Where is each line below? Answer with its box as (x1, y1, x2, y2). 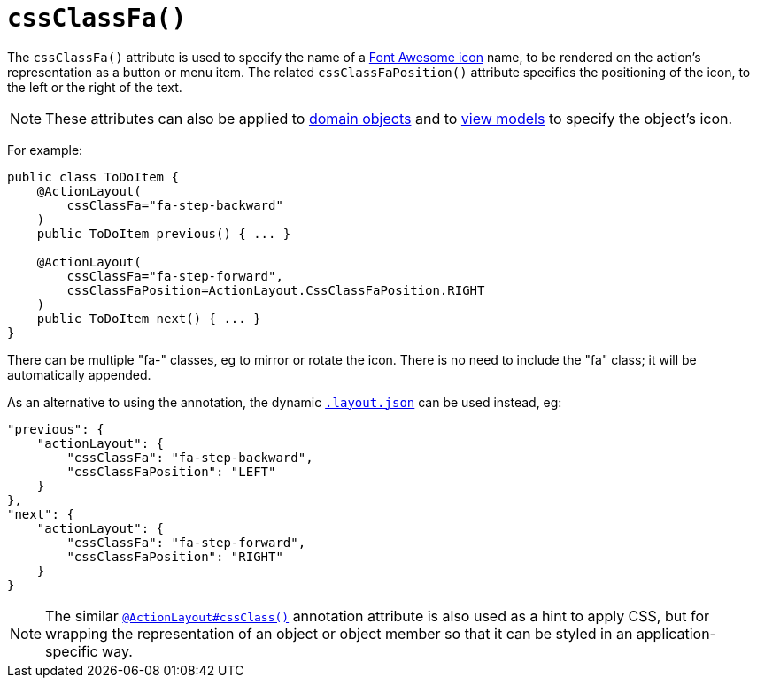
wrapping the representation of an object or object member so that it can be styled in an (45, 624, 633, 643)
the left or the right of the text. (7, 79, 182, 95)
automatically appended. (7, 366, 151, 382)
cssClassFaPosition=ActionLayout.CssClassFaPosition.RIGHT (66, 282, 485, 297)
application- (636, 624, 716, 643)
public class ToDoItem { (7, 169, 179, 184)
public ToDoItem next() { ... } (36, 311, 261, 326)
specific (45, 642, 98, 660)
